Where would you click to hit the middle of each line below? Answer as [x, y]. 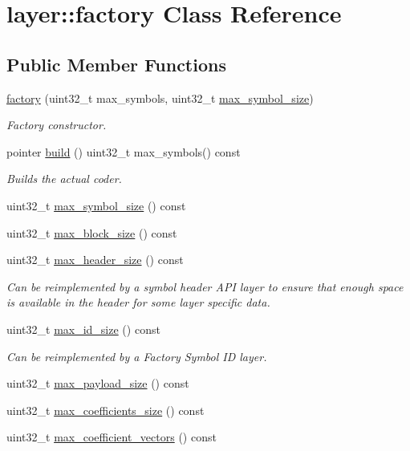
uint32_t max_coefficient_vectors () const [112, 437]
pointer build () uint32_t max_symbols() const [124, 151]
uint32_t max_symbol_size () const [96, 205]
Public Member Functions [116, 64]
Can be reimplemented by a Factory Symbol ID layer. [137, 356]
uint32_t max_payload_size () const [98, 383]
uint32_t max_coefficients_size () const [106, 410]
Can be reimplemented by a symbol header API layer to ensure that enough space [205, 286]
